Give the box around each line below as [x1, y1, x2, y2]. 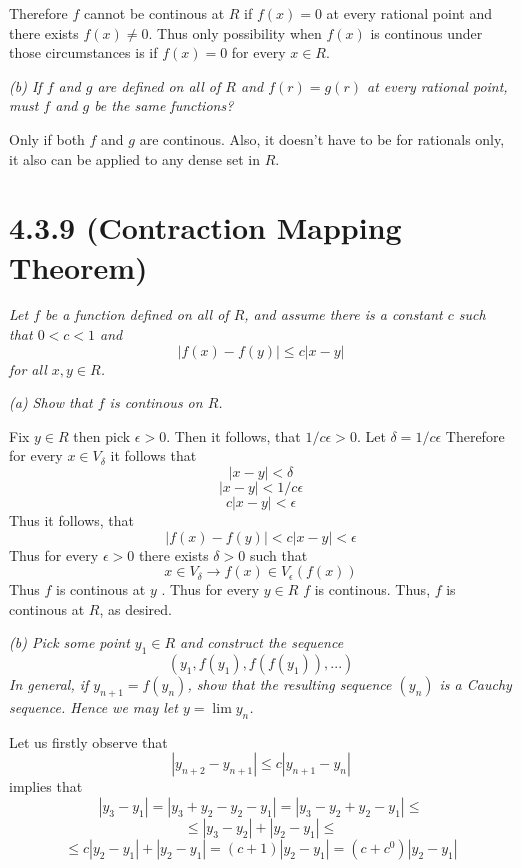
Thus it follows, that [9, 510, 134, 531]
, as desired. [99, 598, 172, 619]
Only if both [9, 128, 85, 149]
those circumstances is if [9, 42, 158, 63]
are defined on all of [97, 75, 221, 96]
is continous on [109, 392, 203, 413]
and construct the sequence [180, 632, 344, 653]
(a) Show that [9, 392, 93, 413]
